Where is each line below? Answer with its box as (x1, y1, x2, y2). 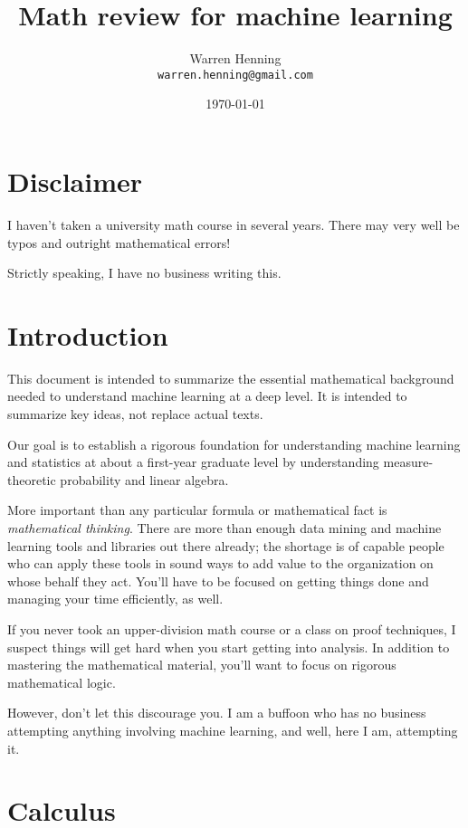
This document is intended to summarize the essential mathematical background (7, 368, 454, 387)
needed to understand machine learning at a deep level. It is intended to (7, 386, 407, 405)
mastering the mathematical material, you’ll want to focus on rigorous (7, 655, 396, 674)
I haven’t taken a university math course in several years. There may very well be (7, 214, 460, 233)
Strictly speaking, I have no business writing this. (7, 263, 282, 282)
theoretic (7, 470, 56, 489)
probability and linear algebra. (60, 470, 229, 489)
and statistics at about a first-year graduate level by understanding (7, 452, 379, 471)
